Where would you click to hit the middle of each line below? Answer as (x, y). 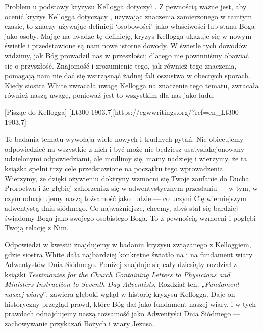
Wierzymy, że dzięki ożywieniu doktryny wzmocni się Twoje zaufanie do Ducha (127, 178)
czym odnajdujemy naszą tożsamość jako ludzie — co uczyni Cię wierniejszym (126, 198)
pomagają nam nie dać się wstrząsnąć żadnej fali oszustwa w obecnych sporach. (127, 75)
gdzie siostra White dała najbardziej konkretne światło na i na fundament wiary (129, 254)
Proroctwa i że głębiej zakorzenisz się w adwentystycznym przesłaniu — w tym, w (131, 188)
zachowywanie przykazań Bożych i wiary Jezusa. (80, 323)
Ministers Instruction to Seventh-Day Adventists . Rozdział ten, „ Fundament (122, 284)
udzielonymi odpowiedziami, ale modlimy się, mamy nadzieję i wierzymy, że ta (126, 158)
